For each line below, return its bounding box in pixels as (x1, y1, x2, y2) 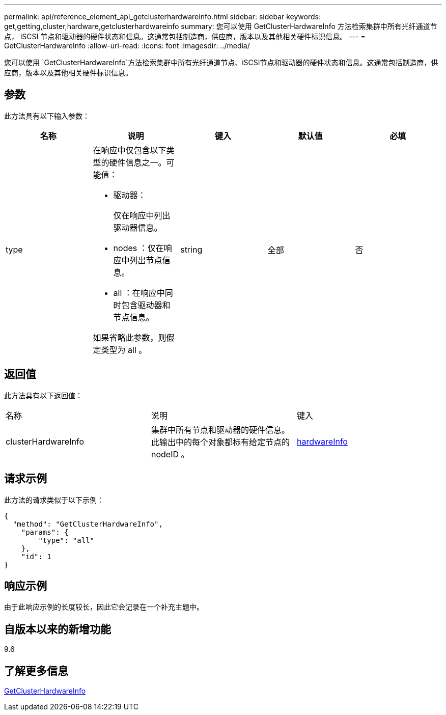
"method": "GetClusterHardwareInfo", (12, 519, 163, 528)
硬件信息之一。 (109, 157, 166, 168)
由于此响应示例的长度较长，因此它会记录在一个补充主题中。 (4, 602, 204, 612)
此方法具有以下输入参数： (4, 111, 90, 120)
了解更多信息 (4, 664, 68, 677)
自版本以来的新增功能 (4, 622, 111, 636)
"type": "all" (38, 536, 95, 544)
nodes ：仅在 (113, 242, 164, 253)
